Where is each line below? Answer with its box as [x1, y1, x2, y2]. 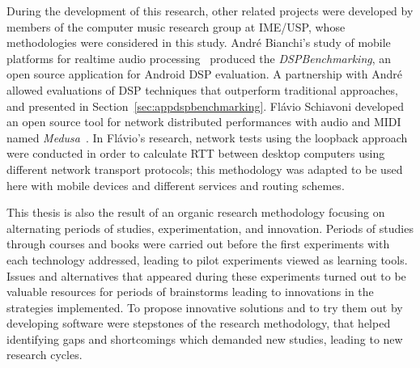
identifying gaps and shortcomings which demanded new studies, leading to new [6, 330, 403, 347]
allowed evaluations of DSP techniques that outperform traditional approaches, [6, 81, 398, 98]
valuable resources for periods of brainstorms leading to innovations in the [6, 283, 374, 300]
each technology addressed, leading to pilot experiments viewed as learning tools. [6, 251, 408, 268]
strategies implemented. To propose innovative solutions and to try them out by [6, 298, 403, 315]
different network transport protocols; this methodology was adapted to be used [6, 160, 403, 177]
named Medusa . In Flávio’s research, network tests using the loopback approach [6, 129, 408, 146]
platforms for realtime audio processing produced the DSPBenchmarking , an [6, 49, 392, 66]
